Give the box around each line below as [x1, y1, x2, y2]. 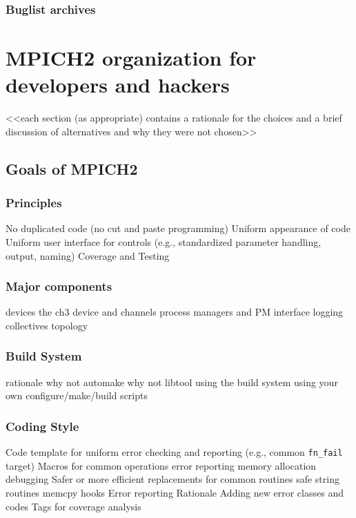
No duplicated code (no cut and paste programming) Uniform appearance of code [6, 221, 350, 236]
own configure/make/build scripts [6, 388, 148, 403]
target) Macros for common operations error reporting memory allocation [6, 458, 317, 472]
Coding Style [6, 417, 79, 434]
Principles [6, 194, 62, 211]
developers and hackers [6, 70, 230, 99]
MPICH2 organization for [6, 44, 257, 72]
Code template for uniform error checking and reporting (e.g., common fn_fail [6, 445, 343, 459]
